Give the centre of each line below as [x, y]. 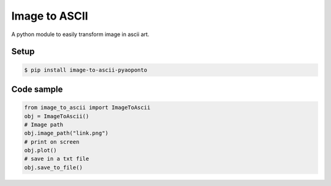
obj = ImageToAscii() [57, 116]
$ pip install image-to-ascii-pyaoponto [86, 70]
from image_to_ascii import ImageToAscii [87, 108]
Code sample [37, 89]
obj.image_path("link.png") [66, 133]
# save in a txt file [57, 159]
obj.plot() [40, 151]
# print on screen [52, 142]
